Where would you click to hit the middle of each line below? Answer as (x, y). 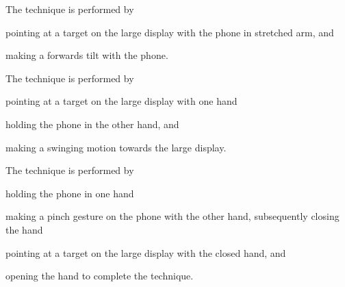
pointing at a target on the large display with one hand (122, 101)
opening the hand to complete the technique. (100, 276)
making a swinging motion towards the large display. (116, 147)
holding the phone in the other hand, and (92, 124)
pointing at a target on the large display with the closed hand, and (146, 252)
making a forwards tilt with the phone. (87, 55)
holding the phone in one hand (70, 193)
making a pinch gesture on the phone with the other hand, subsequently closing (172, 216)
